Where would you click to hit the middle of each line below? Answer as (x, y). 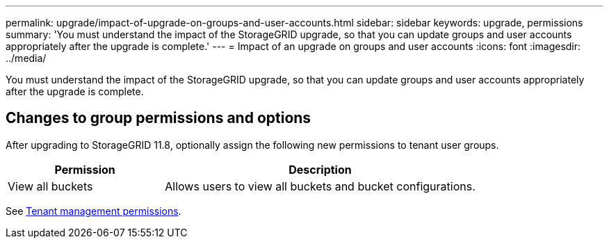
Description (320, 169)
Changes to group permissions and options (159, 118)
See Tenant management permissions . (94, 211)
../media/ (26, 58)
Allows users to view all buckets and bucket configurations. (320, 186)
